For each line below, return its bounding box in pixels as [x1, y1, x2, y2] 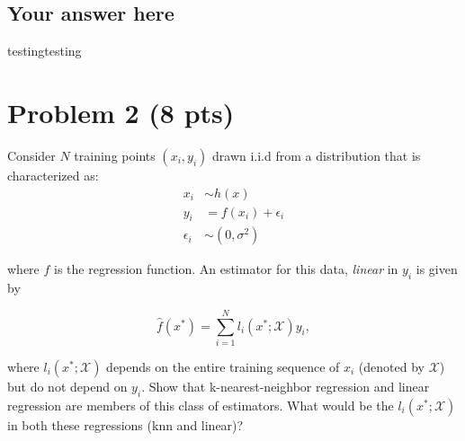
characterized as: [7, 165, 99, 184]
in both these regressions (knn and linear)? [7, 415, 244, 434]
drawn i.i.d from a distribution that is [212, 146, 421, 164]
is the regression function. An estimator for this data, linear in [54, 260, 398, 278]
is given [416, 260, 458, 278]
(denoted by [358, 357, 425, 375]
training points [74, 146, 156, 164]
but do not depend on [7, 376, 128, 395]
